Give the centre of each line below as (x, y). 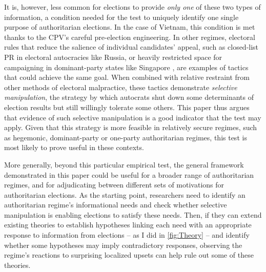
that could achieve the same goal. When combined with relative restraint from (127, 77)
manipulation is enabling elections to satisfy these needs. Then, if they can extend (133, 214)
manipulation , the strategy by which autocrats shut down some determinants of (129, 97)
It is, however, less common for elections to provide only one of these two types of (132, 7)
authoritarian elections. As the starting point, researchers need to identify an (125, 194)
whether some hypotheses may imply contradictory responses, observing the (123, 245)
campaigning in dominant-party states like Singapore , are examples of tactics (126, 67)
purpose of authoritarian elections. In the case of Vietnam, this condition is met (130, 27)
